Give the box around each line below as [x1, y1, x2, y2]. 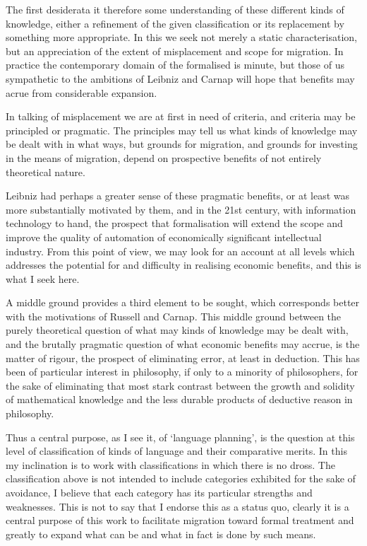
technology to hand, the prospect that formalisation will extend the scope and [6, 216, 343, 231]
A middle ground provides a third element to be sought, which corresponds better [6, 295, 360, 310]
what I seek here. [6, 271, 80, 286]
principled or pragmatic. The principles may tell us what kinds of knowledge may [6, 122, 358, 137]
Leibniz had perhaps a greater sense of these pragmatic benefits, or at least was [6, 188, 349, 203]
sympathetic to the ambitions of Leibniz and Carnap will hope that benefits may [6, 71, 355, 86]
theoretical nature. [6, 164, 85, 179]
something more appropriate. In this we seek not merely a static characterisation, [6, 30, 357, 45]
